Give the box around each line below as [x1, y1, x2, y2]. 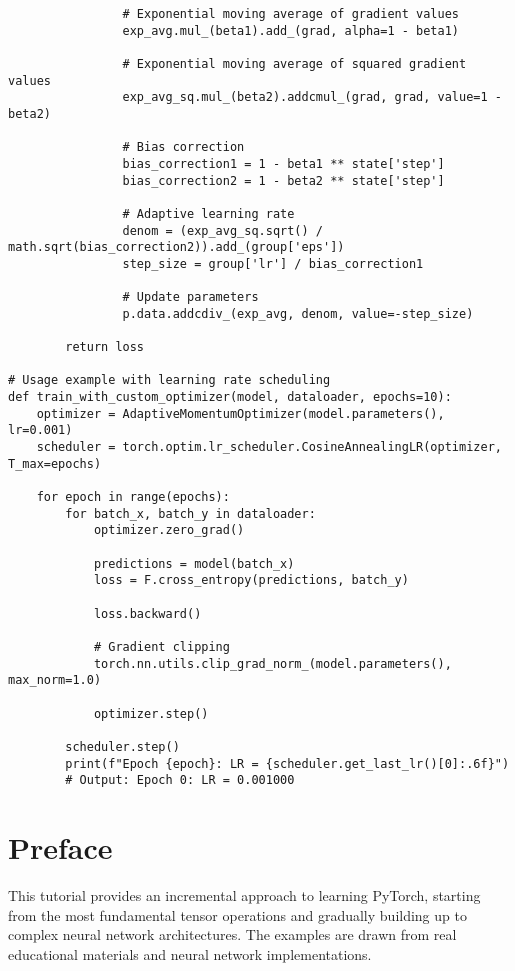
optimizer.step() [93, 706, 209, 721]
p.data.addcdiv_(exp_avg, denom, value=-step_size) [122, 306, 474, 321]
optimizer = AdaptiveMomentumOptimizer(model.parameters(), [36, 406, 445, 421]
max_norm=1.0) [8, 673, 102, 688]
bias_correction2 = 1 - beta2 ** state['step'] [122, 173, 445, 188]
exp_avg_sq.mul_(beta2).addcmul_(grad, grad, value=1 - [122, 90, 502, 105]
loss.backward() [93, 606, 202, 621]
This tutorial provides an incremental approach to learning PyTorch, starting [8, 884, 481, 905]
